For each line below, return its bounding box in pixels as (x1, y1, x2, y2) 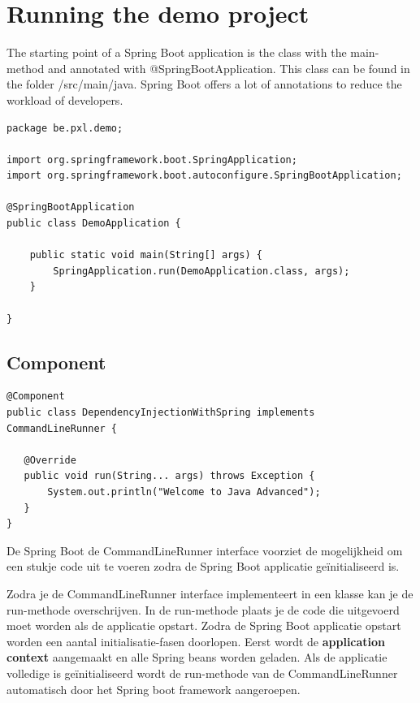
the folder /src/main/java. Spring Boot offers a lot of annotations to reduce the (6, 75, 402, 93)
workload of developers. (6, 91, 123, 108)
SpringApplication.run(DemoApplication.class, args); (53, 265, 350, 277)
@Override (24, 454, 76, 466)
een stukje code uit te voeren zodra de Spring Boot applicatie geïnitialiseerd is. (6, 558, 400, 575)
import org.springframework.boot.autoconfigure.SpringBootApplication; (6, 170, 402, 182)
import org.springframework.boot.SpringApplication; (6, 153, 297, 166)
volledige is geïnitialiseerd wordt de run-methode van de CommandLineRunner (6, 664, 398, 681)
